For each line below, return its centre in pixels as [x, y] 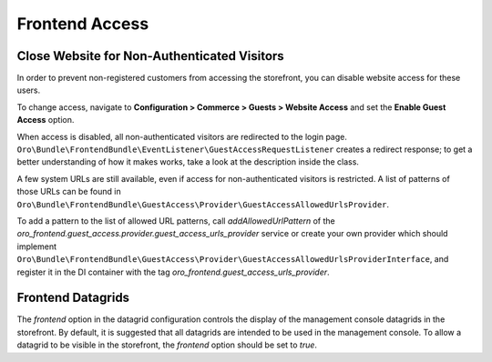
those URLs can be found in [69, 192]
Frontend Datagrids [73, 298]
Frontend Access [83, 24]
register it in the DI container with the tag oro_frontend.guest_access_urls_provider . [173, 272]
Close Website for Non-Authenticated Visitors [150, 56]
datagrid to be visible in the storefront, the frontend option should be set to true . [167, 345]
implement [37, 246]
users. [29, 90]
